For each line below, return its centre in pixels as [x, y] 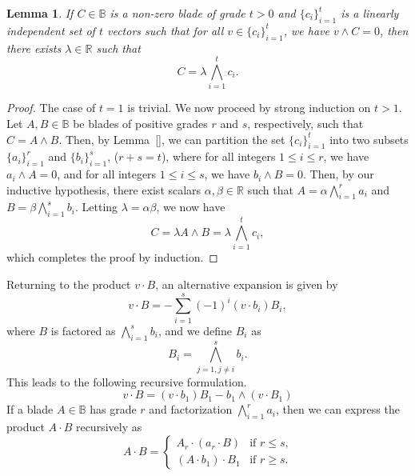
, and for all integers [107, 174]
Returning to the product [69, 284]
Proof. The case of [51, 108]
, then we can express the [338, 409]
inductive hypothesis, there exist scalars [104, 189]
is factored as [83, 330]
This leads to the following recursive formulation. [127, 381]
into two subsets [369, 139]
